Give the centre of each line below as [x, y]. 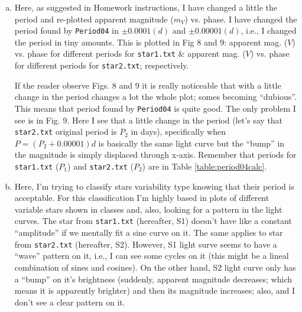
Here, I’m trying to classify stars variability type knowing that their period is [154, 186]
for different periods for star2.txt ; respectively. [102, 65]
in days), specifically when [178, 131]
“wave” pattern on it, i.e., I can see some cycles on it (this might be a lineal [152, 256]
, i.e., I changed [269, 30]
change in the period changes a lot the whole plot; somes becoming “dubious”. [155, 97]
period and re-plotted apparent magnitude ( [94, 19]
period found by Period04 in [66, 30]
